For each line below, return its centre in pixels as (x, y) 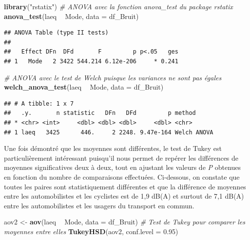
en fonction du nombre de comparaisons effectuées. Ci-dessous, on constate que (122, 176)
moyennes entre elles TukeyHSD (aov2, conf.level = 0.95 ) (91, 231)
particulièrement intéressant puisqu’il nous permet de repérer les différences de (121, 157)
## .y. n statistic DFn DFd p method (100, 113)
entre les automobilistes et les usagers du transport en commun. (99, 205)
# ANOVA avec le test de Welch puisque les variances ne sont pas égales (113, 77)
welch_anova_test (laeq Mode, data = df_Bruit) (84, 87)
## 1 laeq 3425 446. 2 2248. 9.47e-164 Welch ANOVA (109, 132)
